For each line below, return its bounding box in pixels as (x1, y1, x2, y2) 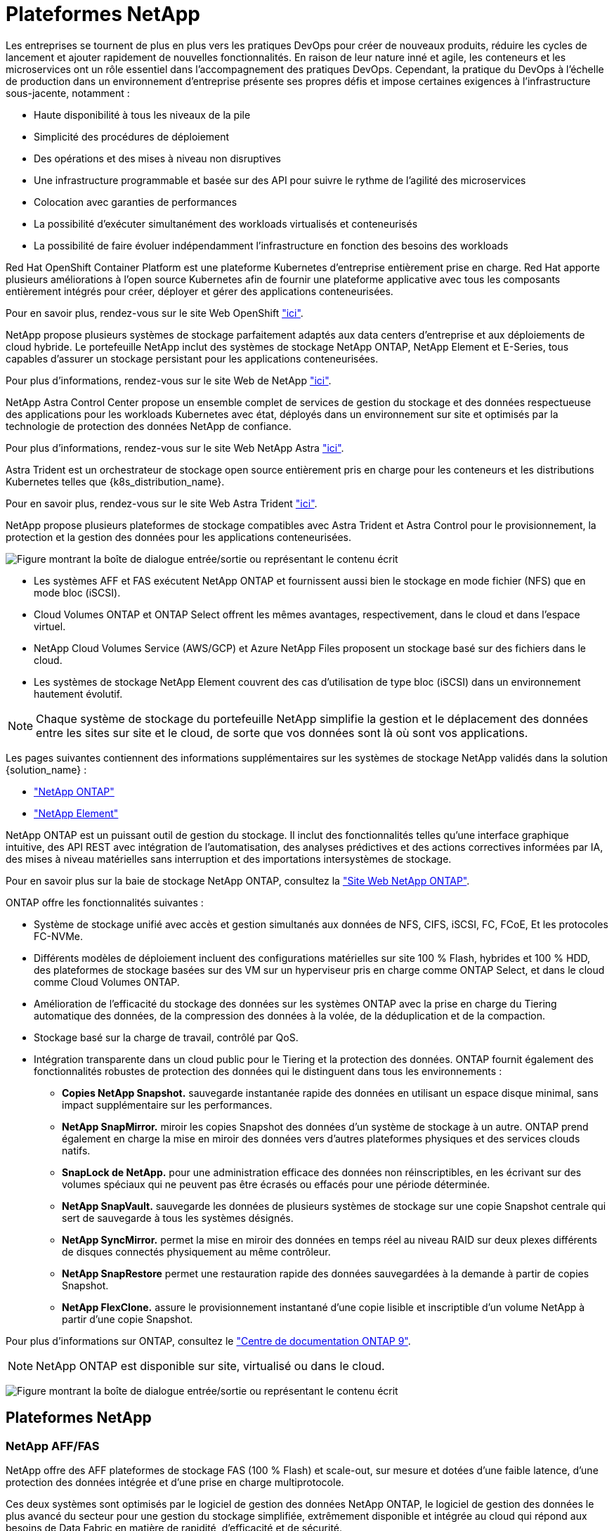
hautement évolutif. (34, 687, 123, 700)
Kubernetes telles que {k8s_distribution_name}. (6, 475, 225, 488)
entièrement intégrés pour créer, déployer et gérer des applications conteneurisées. (6, 285, 393, 297)
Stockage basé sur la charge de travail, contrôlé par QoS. (34, 1031, 299, 1043)
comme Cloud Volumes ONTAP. (34, 975, 180, 988)
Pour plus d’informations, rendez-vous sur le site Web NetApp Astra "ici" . (6, 441, 344, 454)
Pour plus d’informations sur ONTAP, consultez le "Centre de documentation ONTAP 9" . (6, 1334, 411, 1347)
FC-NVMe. (34, 930, 83, 942)
